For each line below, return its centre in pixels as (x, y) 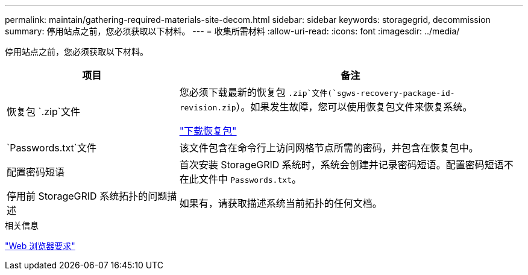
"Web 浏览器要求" (40, 246)
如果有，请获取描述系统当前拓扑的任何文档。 (281, 203)
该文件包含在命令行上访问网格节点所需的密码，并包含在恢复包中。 (329, 148)
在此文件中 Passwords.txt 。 (240, 179)
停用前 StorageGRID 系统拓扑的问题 (87, 196)
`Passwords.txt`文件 (52, 148)
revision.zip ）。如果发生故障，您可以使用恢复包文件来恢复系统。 (326, 107)
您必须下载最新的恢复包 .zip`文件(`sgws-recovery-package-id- (317, 92)
